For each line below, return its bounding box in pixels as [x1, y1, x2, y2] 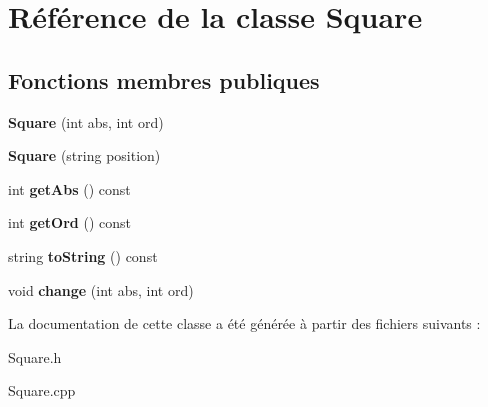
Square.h [8, 346, 62, 367]
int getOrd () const [8, 212, 131, 233]
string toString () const [8, 245, 158, 266]
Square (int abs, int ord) [8, 111, 164, 132]
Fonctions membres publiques [8, 64, 320, 95]
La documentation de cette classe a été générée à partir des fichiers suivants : [8, 313, 481, 334]
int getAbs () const [8, 178, 131, 199]
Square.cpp [8, 380, 76, 401]
